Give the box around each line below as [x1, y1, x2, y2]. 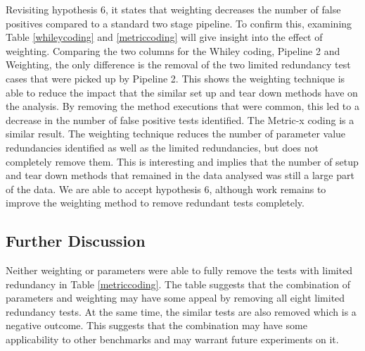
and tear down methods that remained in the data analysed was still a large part [6, 168, 354, 183]
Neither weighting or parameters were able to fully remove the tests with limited [6, 263, 353, 278]
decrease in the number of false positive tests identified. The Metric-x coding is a [6, 112, 354, 127]
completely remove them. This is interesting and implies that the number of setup [6, 154, 359, 168]
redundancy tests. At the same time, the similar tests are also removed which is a [6, 304, 357, 319]
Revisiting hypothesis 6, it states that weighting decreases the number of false [6, 2, 341, 16]
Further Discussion [6, 230, 146, 252]
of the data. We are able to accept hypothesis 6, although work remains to [6, 181, 326, 196]
